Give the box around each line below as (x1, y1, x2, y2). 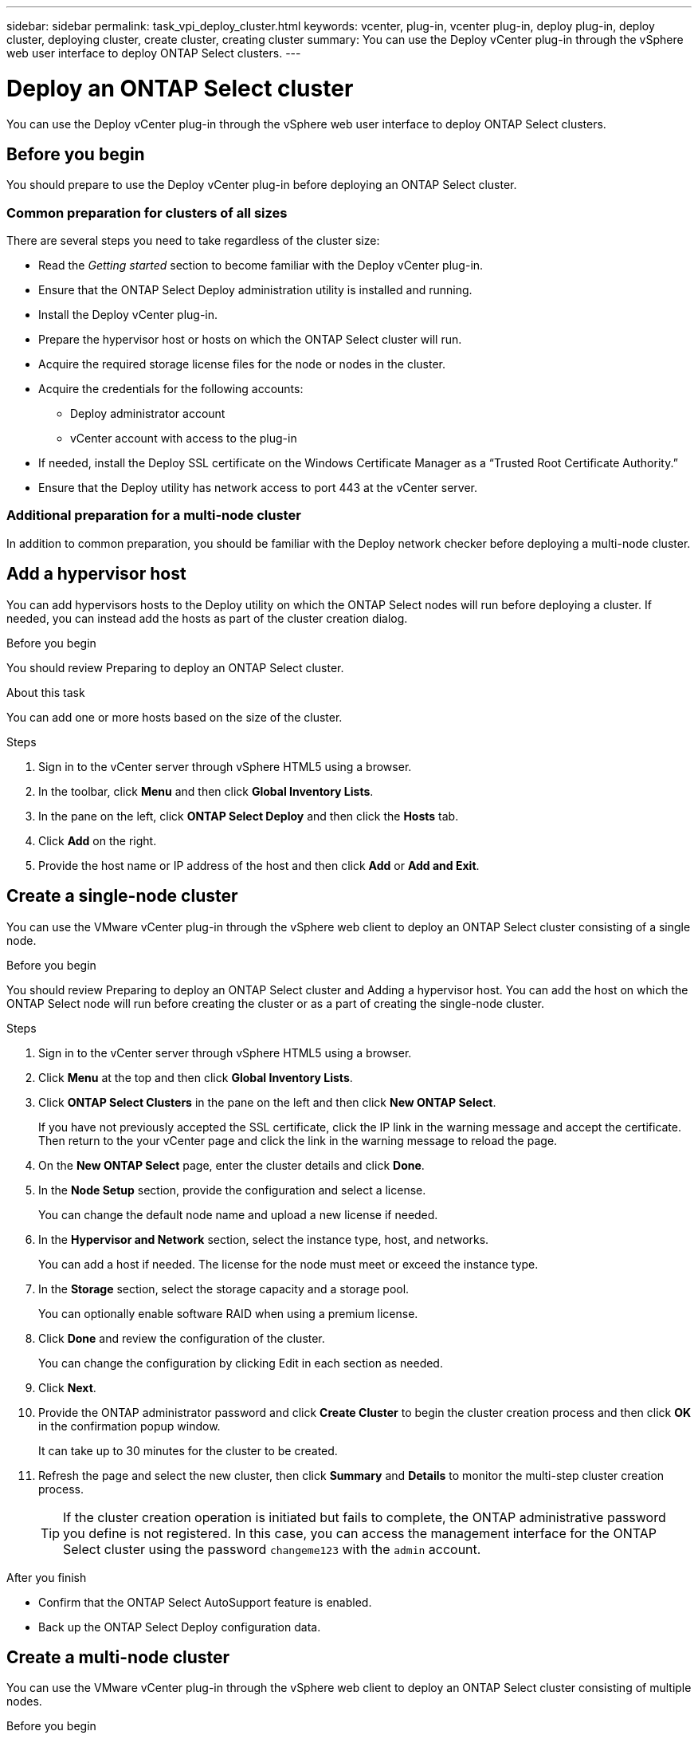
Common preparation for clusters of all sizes (6, 204, 288, 221)
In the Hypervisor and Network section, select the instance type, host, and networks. (38, 1232, 489, 1246)
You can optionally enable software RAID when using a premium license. (38, 1306, 418, 1320)
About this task (6, 685, 85, 699)
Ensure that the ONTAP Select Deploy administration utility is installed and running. (38, 283, 473, 297)
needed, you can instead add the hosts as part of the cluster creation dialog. (6, 611, 408, 625)
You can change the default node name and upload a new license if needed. (38, 1207, 438, 1222)
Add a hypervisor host (6, 564, 186, 584)
